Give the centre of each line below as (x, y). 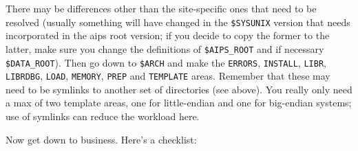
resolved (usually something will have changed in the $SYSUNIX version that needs (178, 22)
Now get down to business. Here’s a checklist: (101, 139)
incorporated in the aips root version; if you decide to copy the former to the (168, 35)
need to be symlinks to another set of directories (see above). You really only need (179, 89)
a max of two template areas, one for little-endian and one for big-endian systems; (179, 103)
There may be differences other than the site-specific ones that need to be (161, 8)
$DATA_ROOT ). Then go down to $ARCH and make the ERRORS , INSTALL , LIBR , (166, 62)
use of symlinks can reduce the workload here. (103, 116)
